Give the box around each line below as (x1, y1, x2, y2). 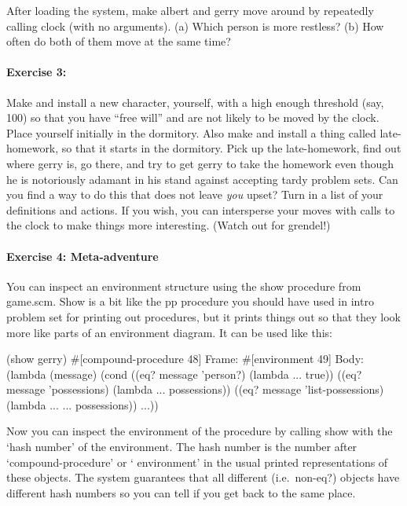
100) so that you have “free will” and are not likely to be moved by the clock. (6, 109, 379, 126)
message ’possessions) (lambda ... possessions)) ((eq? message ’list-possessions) (6, 381, 384, 398)
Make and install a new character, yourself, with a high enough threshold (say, (6, 93, 384, 110)
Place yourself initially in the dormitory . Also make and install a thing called (6, 124, 376, 141)
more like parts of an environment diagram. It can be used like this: (6, 324, 332, 340)
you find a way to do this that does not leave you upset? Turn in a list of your (6, 186, 383, 203)
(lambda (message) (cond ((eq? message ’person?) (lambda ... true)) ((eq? (6, 365, 362, 382)
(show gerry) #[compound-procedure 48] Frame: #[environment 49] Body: (6, 350, 364, 367)
